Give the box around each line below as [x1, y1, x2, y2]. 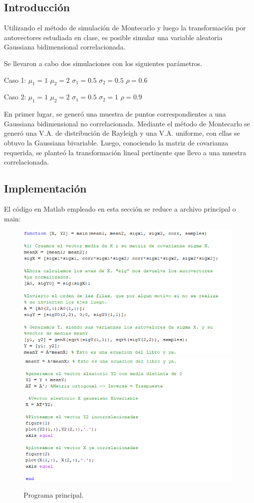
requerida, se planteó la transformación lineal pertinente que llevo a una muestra [4, 147, 246, 157]
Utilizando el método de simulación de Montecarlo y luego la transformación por [4, 23, 246, 33]
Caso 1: [4, 74, 26, 85]
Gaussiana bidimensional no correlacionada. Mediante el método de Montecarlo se [4, 118, 250, 128]
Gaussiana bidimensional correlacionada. [4, 42, 126, 52]
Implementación [4, 181, 87, 196]
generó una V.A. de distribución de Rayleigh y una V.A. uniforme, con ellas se [4, 128, 240, 138]
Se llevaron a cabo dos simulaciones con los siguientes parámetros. [4, 58, 203, 68]
